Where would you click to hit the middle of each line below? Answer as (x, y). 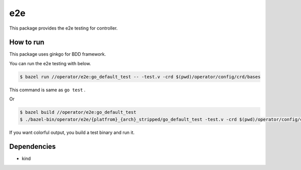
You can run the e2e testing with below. (50, 63)
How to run (27, 42)
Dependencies (33, 147)
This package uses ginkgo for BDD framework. (58, 54)
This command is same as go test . (47, 90)
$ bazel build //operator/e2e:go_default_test (78, 112)
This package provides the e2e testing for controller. (63, 28)
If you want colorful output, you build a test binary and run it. (72, 132)
